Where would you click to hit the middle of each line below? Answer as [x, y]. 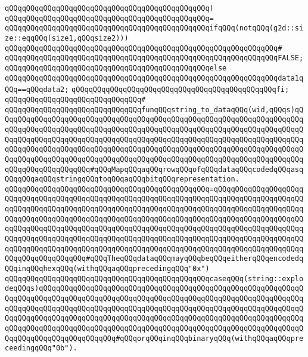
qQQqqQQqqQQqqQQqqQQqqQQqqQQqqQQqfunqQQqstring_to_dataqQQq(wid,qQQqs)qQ [154, 110]
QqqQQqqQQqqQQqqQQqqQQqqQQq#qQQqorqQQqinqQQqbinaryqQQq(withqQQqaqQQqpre [154, 338]
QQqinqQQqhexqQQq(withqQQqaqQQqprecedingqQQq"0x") [107, 269]
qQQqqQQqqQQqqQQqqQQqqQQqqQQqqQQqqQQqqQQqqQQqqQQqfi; [181, 90]
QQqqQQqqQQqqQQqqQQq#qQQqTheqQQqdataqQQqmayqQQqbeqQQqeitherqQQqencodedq [154, 259]
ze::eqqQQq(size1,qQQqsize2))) [67, 38]
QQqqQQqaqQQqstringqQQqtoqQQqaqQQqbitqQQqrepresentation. [122, 179]
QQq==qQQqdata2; [37, 90]
